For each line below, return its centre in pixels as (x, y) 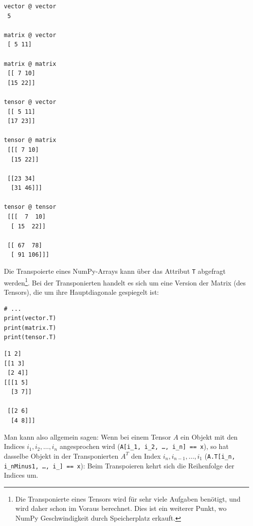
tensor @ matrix (30, 140)
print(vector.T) (30, 318)
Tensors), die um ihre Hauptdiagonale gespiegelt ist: (81, 292)
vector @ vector (30, 6)
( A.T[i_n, (220, 455)
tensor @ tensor (30, 207)
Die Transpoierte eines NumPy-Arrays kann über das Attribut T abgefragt (115, 271)
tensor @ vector (30, 102)
